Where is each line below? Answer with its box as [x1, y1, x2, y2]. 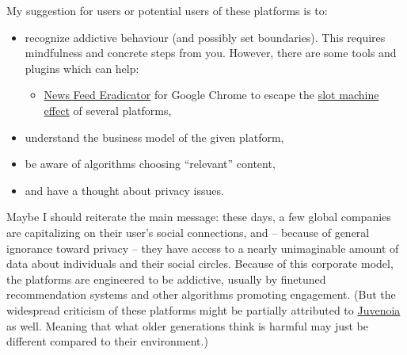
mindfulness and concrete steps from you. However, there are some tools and [25, 44, 397, 61]
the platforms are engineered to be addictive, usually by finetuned [6, 270, 326, 287]
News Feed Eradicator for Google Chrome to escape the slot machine [44, 86, 379, 103]
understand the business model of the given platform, [25, 128, 284, 145]
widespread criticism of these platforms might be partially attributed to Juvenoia [6, 301, 401, 318]
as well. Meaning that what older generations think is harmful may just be [6, 317, 369, 334]
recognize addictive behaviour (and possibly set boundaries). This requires [25, 29, 386, 45]
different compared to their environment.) [6, 333, 208, 349]
